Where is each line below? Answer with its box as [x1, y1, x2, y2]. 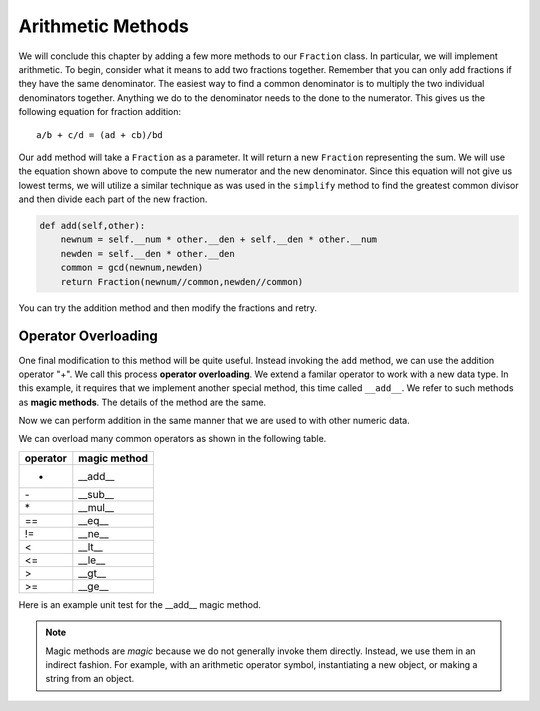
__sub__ [78, 487, 115, 501]
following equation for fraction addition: [18, 106, 182, 118]
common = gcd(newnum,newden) [60, 262, 204, 274]
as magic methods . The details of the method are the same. [18, 396, 267, 408]
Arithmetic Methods [18, 15, 189, 37]
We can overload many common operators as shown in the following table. [18, 433, 327, 445]
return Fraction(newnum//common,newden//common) [60, 276, 304, 287]
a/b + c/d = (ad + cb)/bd [36, 129, 164, 140]
